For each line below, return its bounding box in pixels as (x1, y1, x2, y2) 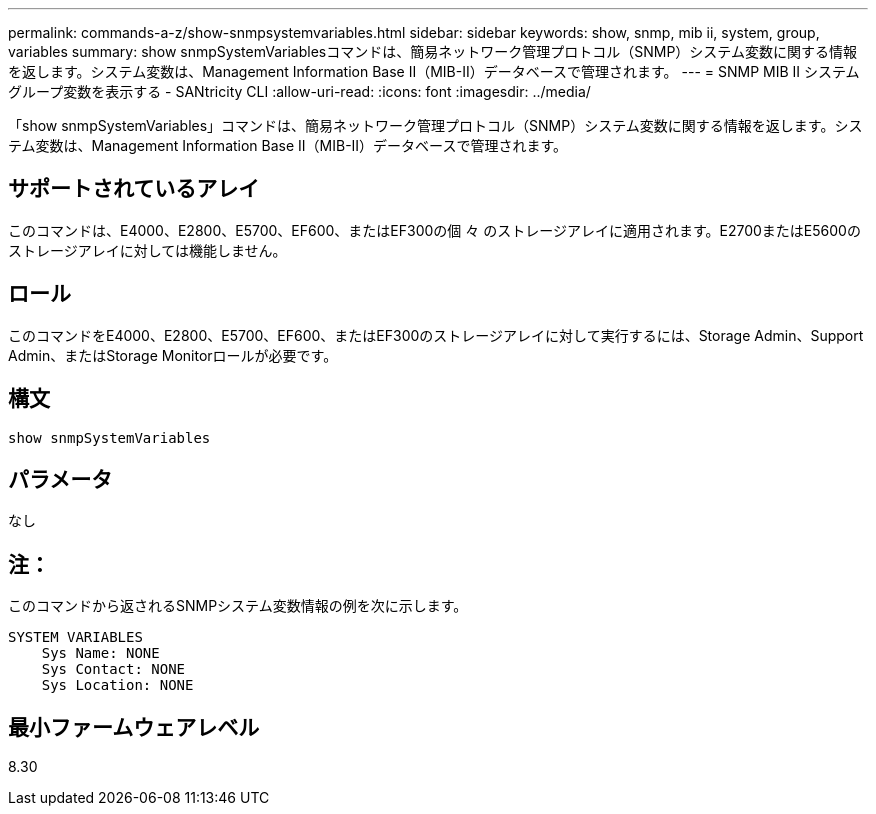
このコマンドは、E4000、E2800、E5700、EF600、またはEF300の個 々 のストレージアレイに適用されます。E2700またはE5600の (8, 221, 861, 239)
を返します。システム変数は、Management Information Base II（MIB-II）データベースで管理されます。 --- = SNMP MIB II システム (8, 63, 860, 80)
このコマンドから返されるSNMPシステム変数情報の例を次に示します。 (8, 597, 468, 615)
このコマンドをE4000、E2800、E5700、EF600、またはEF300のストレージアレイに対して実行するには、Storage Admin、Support (8, 326, 864, 344)
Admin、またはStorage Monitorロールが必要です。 (8, 346, 338, 364)
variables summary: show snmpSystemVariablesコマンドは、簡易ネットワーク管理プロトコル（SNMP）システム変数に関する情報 (8, 43, 857, 60)
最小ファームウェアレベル (8, 714, 260, 740)
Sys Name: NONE (41, 645, 160, 662)
